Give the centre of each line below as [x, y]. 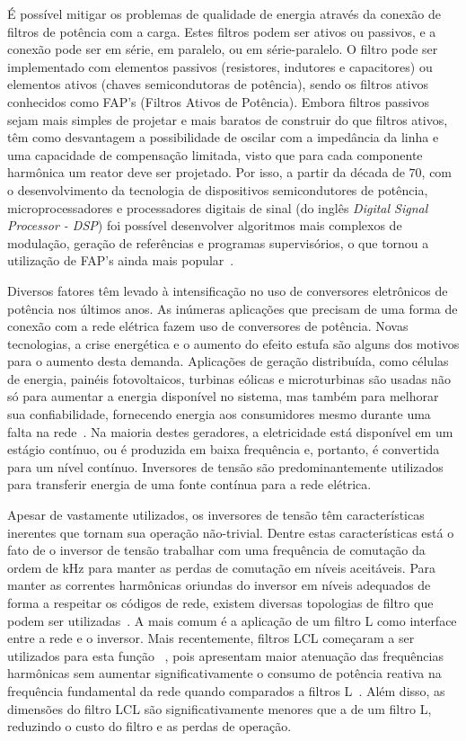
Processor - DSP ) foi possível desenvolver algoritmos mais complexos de [205, 225]
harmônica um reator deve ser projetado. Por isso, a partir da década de [206, 172]
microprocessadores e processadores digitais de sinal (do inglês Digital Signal [218, 207]
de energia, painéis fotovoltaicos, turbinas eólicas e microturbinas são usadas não [229, 378]
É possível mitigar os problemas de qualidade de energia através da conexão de [224, 13]
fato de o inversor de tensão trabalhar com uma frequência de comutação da [216, 550]
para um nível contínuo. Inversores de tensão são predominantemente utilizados [225, 466]
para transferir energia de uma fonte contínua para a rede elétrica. [189, 484]
